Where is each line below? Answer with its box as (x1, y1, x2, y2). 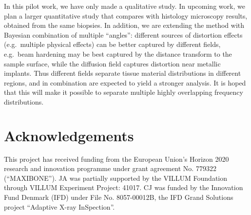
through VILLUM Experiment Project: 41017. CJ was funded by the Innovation (4, 182, 243, 193)
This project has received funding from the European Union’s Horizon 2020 (4, 153, 229, 164)
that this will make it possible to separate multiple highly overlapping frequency (4, 87, 243, 97)
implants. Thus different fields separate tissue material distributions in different (4, 68, 241, 78)
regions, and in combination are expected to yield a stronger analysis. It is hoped (4, 77, 246, 87)
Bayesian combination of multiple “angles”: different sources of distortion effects (4, 29, 243, 40)
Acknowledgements (4, 125, 134, 145)
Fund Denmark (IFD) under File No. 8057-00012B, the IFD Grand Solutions (4, 192, 233, 202)
